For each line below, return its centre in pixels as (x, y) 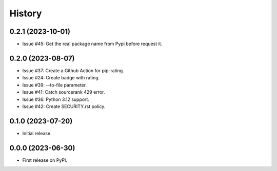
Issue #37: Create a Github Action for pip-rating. (73, 70)
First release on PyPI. (45, 160)
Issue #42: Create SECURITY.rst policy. (64, 106)
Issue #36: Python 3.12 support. (56, 99)
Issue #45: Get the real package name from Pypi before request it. (92, 44)
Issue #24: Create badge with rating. (61, 78)
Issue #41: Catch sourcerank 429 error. (64, 92)
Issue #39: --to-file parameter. (55, 85)
